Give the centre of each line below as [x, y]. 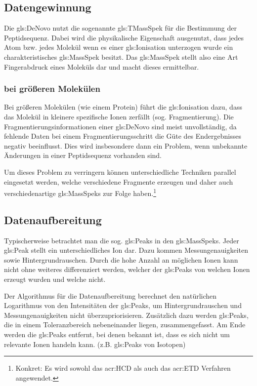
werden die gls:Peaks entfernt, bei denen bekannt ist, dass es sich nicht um [117, 334]
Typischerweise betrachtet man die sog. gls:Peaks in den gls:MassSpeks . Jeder [122, 240]
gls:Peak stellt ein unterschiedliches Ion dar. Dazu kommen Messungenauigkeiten [126, 250]
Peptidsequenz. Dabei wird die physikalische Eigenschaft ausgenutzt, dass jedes [124, 37]
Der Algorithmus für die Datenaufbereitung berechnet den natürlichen [110, 295]
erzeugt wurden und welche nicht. [55, 279]
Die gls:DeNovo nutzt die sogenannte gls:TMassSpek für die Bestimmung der [120, 28]
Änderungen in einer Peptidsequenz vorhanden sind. [83, 155]
